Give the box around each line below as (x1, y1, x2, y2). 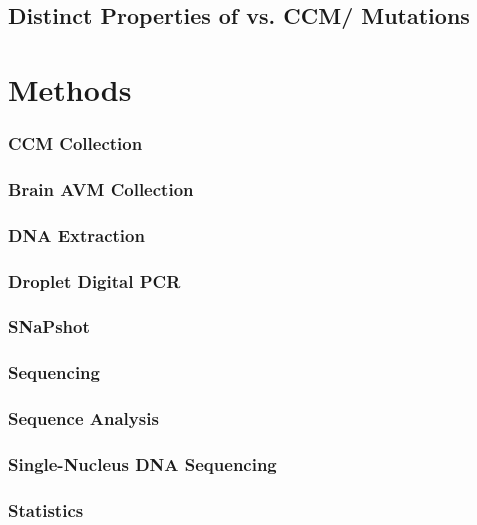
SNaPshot (8, 314, 90, 339)
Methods (8, 68, 132, 109)
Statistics (8, 497, 84, 522)
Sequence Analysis (8, 406, 159, 431)
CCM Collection (8, 131, 143, 156)
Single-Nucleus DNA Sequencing (8, 451, 277, 476)
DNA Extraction (8, 222, 145, 247)
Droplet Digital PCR (8, 268, 181, 293)
